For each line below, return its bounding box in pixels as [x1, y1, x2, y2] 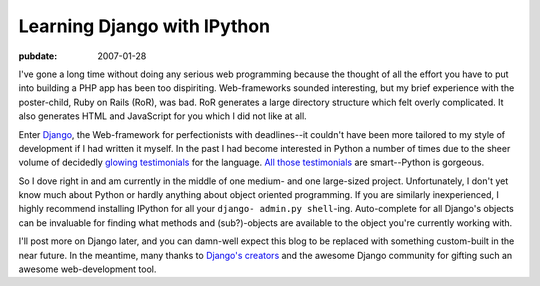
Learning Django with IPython [18, 15, 270, 37]
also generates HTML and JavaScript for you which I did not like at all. [18, 110, 307, 122]
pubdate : [18, 50, 58, 62]
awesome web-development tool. [18, 263, 157, 275]
